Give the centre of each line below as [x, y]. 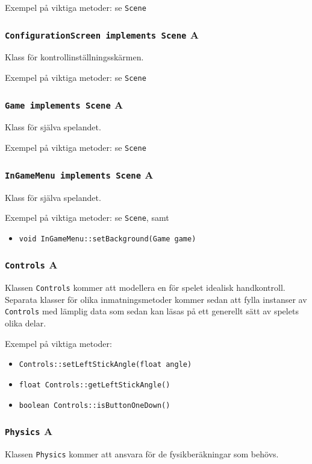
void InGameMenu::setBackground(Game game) [108, 239]
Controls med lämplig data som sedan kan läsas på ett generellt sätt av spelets [152, 311]
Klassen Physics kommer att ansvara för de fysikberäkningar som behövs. [142, 454]
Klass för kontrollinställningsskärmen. [74, 57]
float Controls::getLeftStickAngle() [95, 385]
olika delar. [26, 323]
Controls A [31, 265]
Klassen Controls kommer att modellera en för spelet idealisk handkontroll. [145, 288]
